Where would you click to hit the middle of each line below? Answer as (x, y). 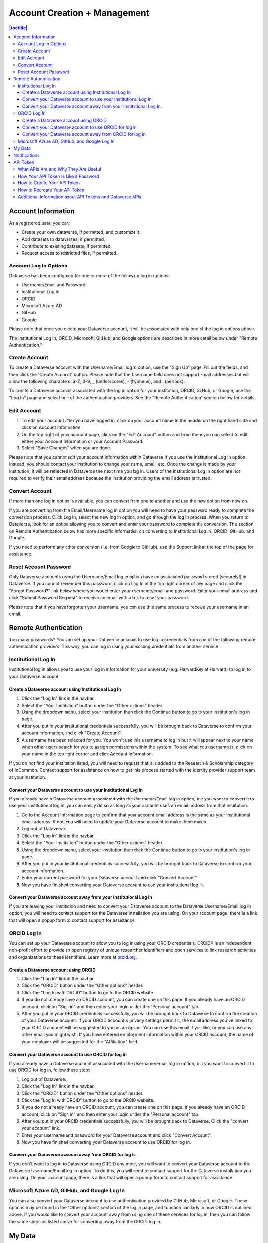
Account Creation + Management (79, 13)
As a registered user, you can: (40, 223)
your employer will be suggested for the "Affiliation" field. (80, 1041)
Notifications (27, 155)
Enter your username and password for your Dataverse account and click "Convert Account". (117, 1135)
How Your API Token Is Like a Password (59, 176)
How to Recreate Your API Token (51, 190)
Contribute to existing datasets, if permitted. (67, 246)
